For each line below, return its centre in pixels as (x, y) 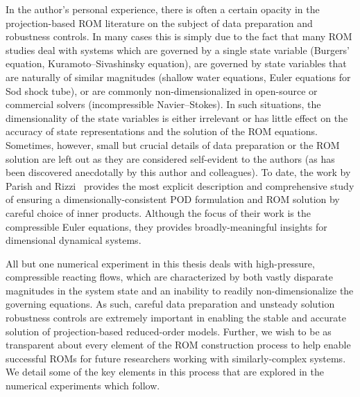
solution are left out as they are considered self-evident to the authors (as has (170, 158)
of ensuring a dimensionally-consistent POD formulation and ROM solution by (173, 199)
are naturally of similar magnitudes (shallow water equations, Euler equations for (178, 77)
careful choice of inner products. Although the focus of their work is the (158, 212)
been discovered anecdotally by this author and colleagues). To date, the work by (178, 172)
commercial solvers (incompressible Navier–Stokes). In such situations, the (163, 104)
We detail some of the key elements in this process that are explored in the (165, 372)
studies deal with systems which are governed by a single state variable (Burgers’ (178, 50)
